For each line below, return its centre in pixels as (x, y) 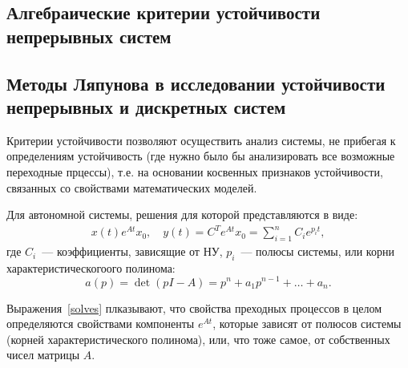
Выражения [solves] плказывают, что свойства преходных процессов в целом (194, 307)
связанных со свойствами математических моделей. (132, 187)
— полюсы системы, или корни (317, 251)
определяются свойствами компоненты (101, 324)
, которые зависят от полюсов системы (307, 324)
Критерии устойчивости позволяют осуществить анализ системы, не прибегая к (201, 140)
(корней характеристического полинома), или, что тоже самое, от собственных (198, 339)
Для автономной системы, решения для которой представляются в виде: (182, 214)
